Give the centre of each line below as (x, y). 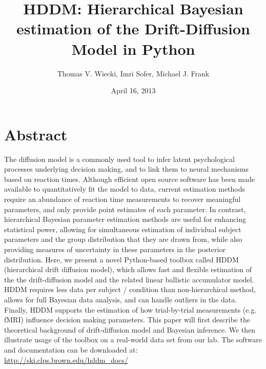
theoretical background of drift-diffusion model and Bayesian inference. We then (130, 329)
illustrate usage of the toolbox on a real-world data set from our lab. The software (133, 340)
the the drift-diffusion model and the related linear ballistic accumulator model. (129, 279)
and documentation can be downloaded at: (71, 349)
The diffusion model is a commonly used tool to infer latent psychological (119, 159)
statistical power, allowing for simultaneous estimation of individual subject (123, 229)
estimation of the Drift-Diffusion (133, 28)
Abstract (36, 134)
